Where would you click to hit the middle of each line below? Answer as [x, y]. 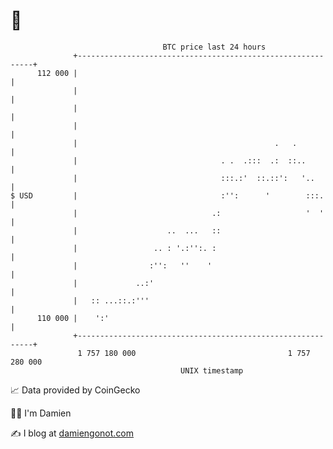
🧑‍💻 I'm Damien [41, 413]
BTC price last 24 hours [214, 47]
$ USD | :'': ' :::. [167, 195]
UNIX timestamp [212, 370]
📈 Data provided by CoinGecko [75, 390]
